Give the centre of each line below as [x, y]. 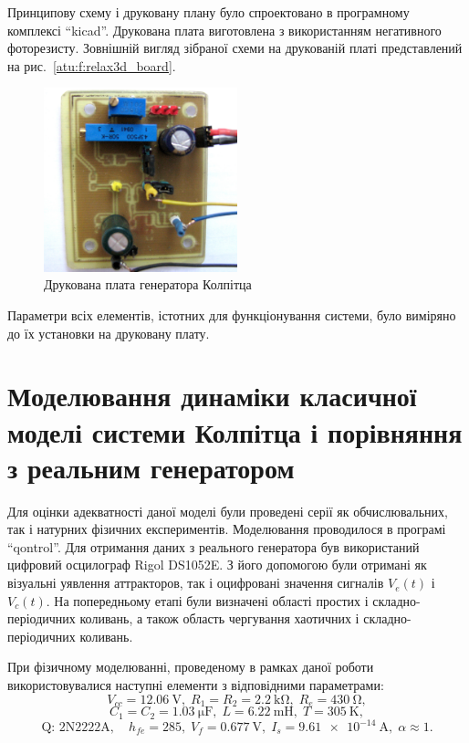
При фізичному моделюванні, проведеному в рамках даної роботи [191, 667]
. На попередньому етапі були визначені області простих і [207, 600]
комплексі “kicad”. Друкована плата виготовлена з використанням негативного [224, 30]
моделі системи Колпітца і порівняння [235, 431]
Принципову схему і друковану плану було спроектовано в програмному [208, 12]
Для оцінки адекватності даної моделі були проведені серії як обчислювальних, [228, 511]
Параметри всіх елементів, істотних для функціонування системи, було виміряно [232, 315]
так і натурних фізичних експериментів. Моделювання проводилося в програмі [227, 529]
